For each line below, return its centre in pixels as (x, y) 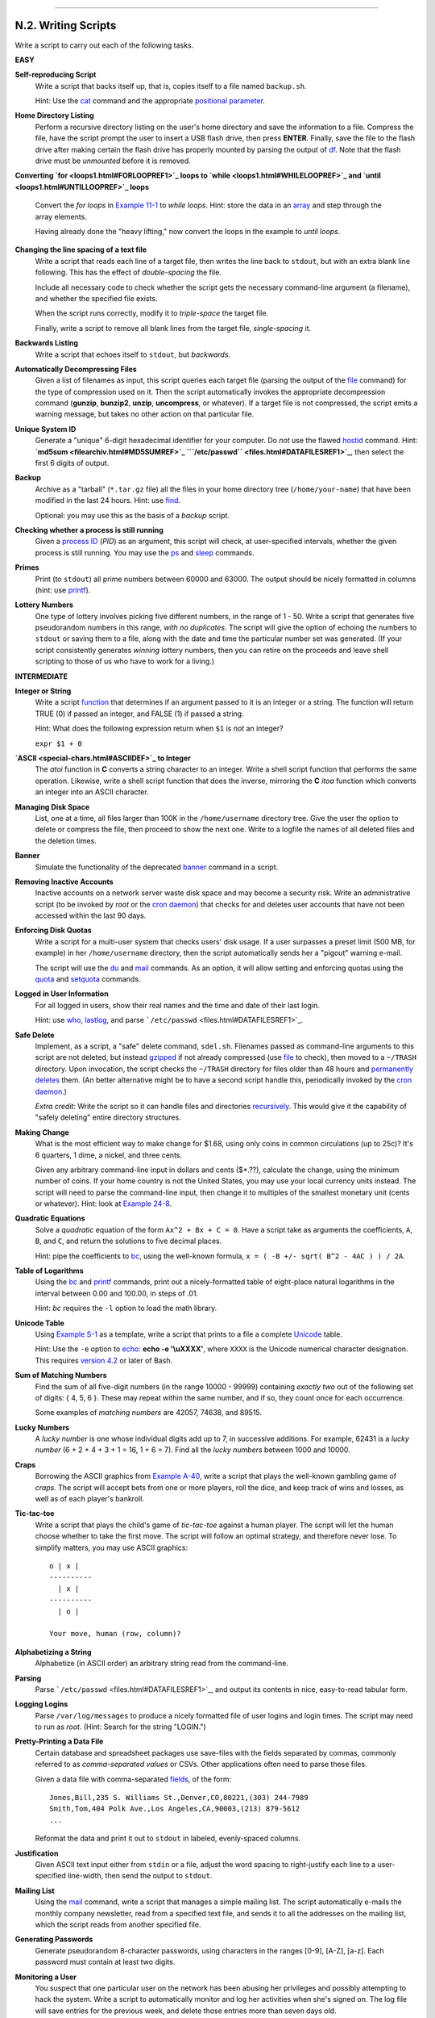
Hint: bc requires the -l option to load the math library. (126, 1308)
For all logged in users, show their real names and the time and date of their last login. (177, 1005)
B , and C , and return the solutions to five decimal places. (128, 1241)
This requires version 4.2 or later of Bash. (104, 1360)
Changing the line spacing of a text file (81, 249)
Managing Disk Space (52, 806)
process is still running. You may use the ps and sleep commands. (145, 552)
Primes (27, 567)
